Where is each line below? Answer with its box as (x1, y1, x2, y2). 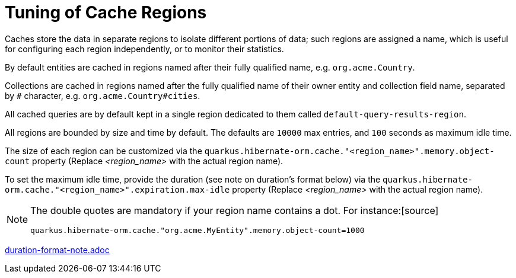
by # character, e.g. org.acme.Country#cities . (5, 90, 200, 101)
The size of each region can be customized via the (5, 145, 202, 156)
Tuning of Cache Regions (5, 2, 207, 23)
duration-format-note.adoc (5, 244, 110, 255)
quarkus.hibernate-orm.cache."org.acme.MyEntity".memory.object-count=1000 (30, 225, 365, 235)
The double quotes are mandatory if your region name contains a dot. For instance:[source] (30, 204, 439, 216)
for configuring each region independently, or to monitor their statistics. (5, 43, 284, 54)
